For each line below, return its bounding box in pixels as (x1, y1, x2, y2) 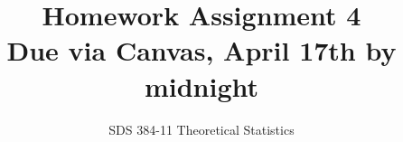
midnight (144, 67, 259, 104)
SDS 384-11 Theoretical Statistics (108, 119, 295, 138)
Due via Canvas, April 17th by (6, 32, 397, 69)
